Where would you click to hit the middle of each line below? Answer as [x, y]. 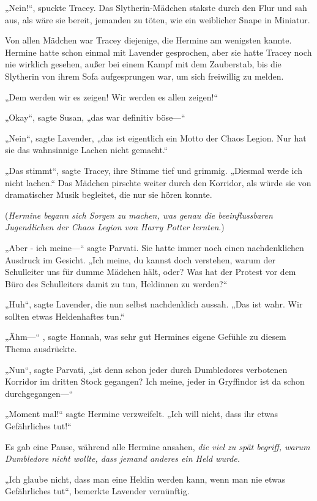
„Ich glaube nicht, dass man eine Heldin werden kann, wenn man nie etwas [145, 479]
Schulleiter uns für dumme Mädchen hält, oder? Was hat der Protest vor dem [151, 272]
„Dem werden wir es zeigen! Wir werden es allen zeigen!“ [112, 96]
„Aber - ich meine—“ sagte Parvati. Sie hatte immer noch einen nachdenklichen [155, 247]
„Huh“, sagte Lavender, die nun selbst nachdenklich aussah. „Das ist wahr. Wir [154, 304]
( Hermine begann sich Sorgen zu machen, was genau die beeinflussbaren [139, 215]
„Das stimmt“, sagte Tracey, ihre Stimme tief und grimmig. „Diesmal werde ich [154, 170]
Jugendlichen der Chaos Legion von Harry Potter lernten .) [115, 227]
